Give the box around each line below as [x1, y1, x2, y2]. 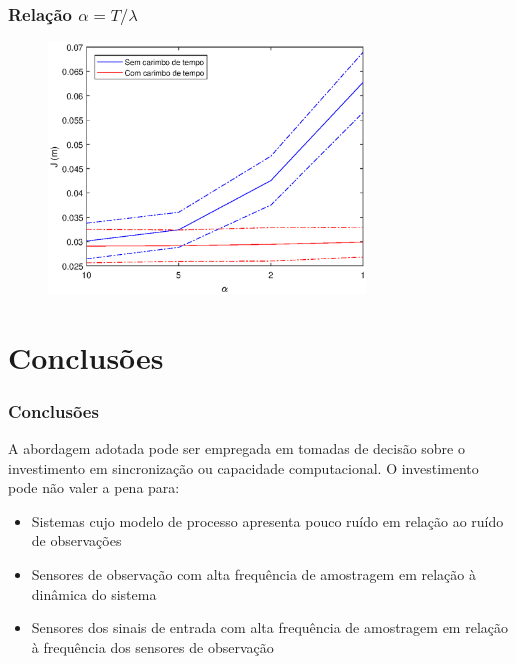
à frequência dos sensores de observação [31, 636, 274, 657]
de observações [31, 530, 122, 551]
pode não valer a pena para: [8, 477, 180, 498]
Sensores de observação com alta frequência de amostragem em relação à [31, 563, 476, 584]
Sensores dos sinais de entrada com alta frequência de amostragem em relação [31, 617, 508, 638]
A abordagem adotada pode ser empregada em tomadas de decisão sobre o [8, 438, 465, 459]
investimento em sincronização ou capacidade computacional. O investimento [8, 457, 479, 478]
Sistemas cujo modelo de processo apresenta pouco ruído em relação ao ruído [31, 510, 504, 531]
